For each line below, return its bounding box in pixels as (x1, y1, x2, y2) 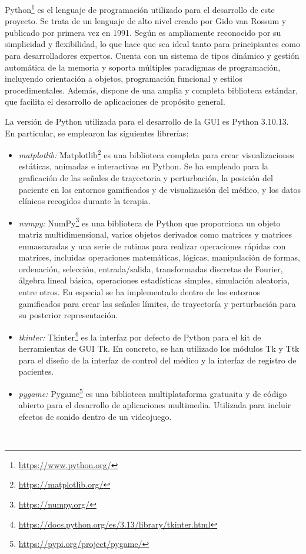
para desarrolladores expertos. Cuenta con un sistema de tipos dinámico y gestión (5, 49, 300, 62)
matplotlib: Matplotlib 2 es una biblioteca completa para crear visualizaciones (18, 147, 294, 161)
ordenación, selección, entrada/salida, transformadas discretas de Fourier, (18, 262, 283, 275)
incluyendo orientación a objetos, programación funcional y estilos (5, 72, 242, 85)
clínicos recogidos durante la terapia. (18, 195, 151, 207)
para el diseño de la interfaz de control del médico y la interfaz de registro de (18, 353, 297, 366)
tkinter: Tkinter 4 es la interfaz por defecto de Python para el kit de (18, 329, 261, 343)
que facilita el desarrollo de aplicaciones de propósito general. (5, 95, 225, 108)
